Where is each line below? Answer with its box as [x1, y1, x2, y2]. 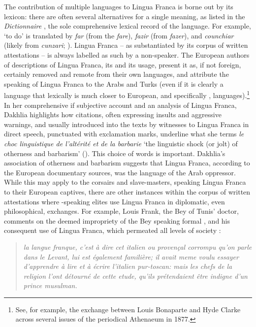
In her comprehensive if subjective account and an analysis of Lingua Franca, [4, 99, 237, 110]
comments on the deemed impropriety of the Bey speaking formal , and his [4, 215, 230, 226]
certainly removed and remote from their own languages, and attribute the [4, 69, 229, 79]
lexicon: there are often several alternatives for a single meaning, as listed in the [4, 11, 245, 21]
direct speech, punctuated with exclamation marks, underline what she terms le [4, 129, 244, 139]
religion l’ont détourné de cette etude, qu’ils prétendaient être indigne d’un [23, 270, 248, 281]
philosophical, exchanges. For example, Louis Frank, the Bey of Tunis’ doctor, [4, 206, 239, 216]
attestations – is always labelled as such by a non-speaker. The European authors [4, 49, 250, 60]
